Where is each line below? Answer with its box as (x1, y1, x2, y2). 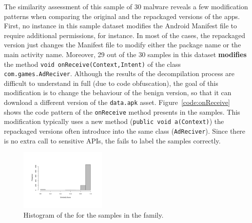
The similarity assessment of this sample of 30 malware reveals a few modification (4, 1, 248, 11)
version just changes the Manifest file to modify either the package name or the (4, 40, 241, 50)
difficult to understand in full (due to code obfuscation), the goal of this (4, 78, 218, 88)
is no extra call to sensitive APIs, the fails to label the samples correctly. (4, 135, 221, 145)
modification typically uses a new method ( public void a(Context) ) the (4, 116, 224, 126)
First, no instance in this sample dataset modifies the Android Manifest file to (4, 20, 237, 31)
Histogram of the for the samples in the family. (23, 209, 164, 220)
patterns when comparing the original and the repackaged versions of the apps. (4, 11, 240, 21)
